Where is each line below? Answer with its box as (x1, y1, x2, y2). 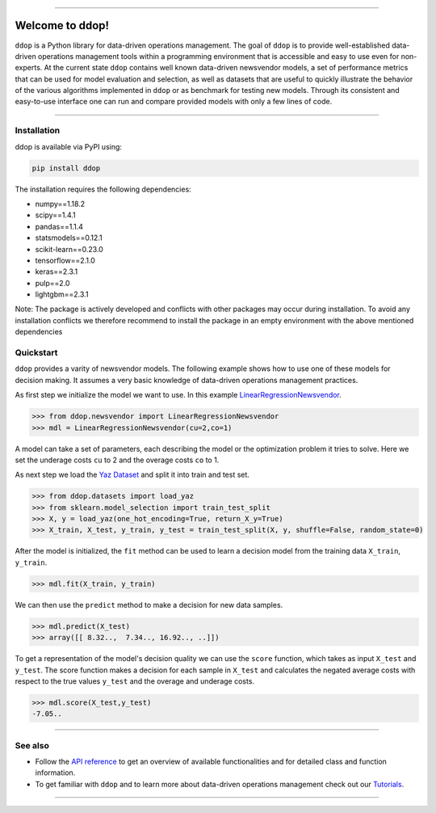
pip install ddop (31, 163, 101, 173)
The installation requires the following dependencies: (15, 184, 191, 194)
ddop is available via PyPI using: (15, 141, 123, 151)
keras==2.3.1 (35, 267, 78, 276)
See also (15, 739, 50, 751)
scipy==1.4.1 (35, 210, 76, 220)
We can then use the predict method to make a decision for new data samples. (15, 600, 283, 609)
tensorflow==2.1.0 (35, 255, 96, 265)
